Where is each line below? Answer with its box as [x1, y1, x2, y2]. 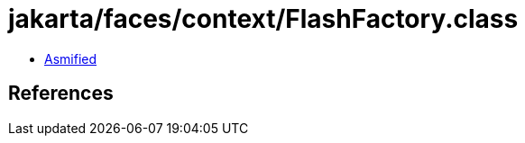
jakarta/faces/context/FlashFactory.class [8, 4, 519, 34]
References [8, 82, 114, 105]
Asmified [44, 50, 97, 67]
